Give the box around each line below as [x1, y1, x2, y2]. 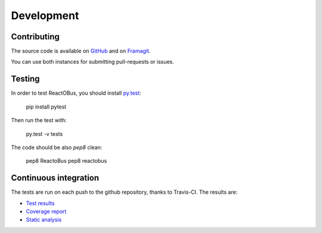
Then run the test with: [11, 117, 67, 124]
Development [11, 9, 79, 22]
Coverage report [26, 208, 67, 215]
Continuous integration [11, 173, 100, 183]
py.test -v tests [26, 130, 63, 137]
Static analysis [26, 216, 62, 223]
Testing [11, 74, 40, 84]
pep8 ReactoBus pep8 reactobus [26, 157, 107, 164]
